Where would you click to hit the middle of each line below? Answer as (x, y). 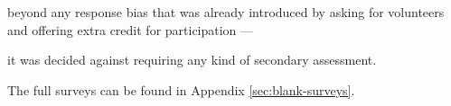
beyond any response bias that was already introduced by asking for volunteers (226, 12)
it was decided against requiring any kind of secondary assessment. (192, 60)
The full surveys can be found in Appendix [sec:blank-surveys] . (181, 89)
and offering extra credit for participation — (131, 29)
